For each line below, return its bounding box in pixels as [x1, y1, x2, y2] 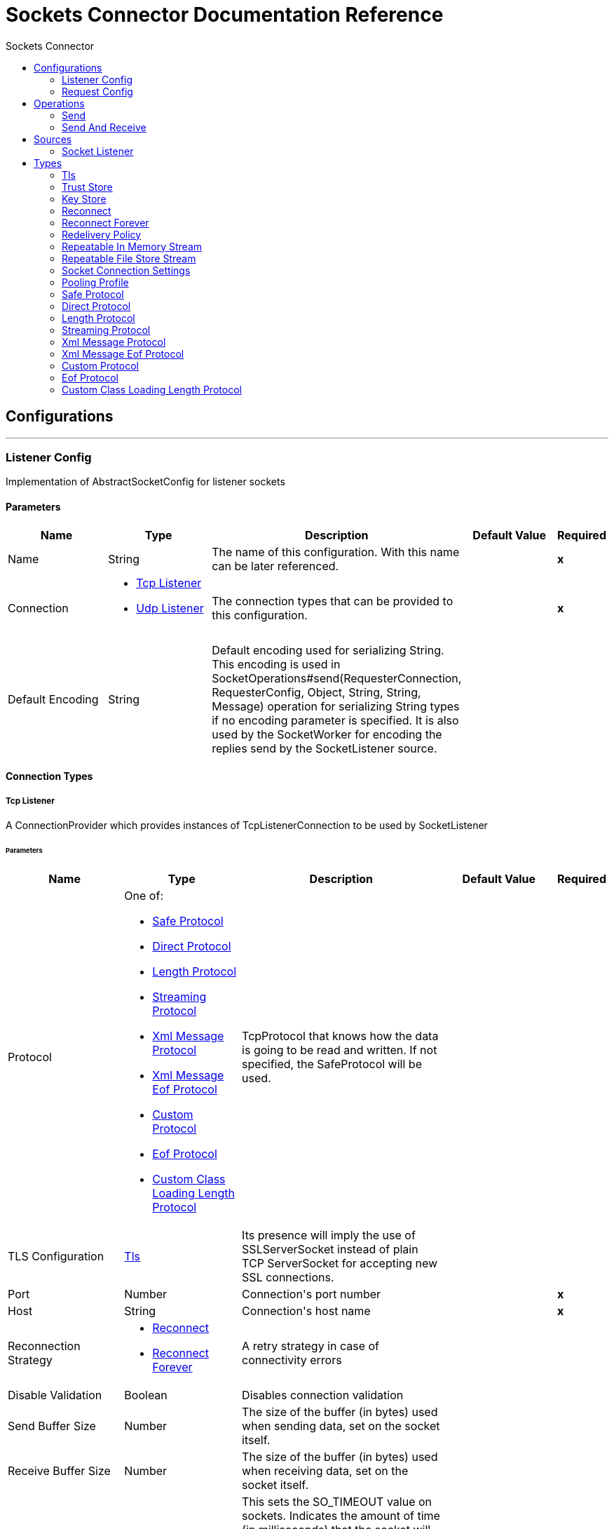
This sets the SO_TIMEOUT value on [242, 1494, 432, 1509]
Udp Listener [136, 600, 204, 615]
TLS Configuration [8, 1248, 104, 1263]
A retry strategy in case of [242, 1338, 380, 1353]
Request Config [62, 85, 133, 97]
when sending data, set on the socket [242, 1418, 440, 1433]
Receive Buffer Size [8, 1463, 111, 1478]
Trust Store [62, 180, 113, 193]
